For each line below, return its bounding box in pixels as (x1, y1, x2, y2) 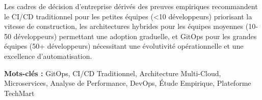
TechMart (4, 87, 35, 98)
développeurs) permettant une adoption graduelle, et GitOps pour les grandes (13, 30, 257, 41)
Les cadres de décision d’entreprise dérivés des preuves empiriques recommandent (4, 1, 258, 11)
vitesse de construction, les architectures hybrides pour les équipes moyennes (4, 21, 244, 31)
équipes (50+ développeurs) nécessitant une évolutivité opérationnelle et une (4, 41, 244, 51)
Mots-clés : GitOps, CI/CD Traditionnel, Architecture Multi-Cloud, (4, 68, 221, 78)
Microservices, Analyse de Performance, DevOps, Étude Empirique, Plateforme (4, 78, 251, 88)
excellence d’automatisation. (4, 50, 92, 61)
